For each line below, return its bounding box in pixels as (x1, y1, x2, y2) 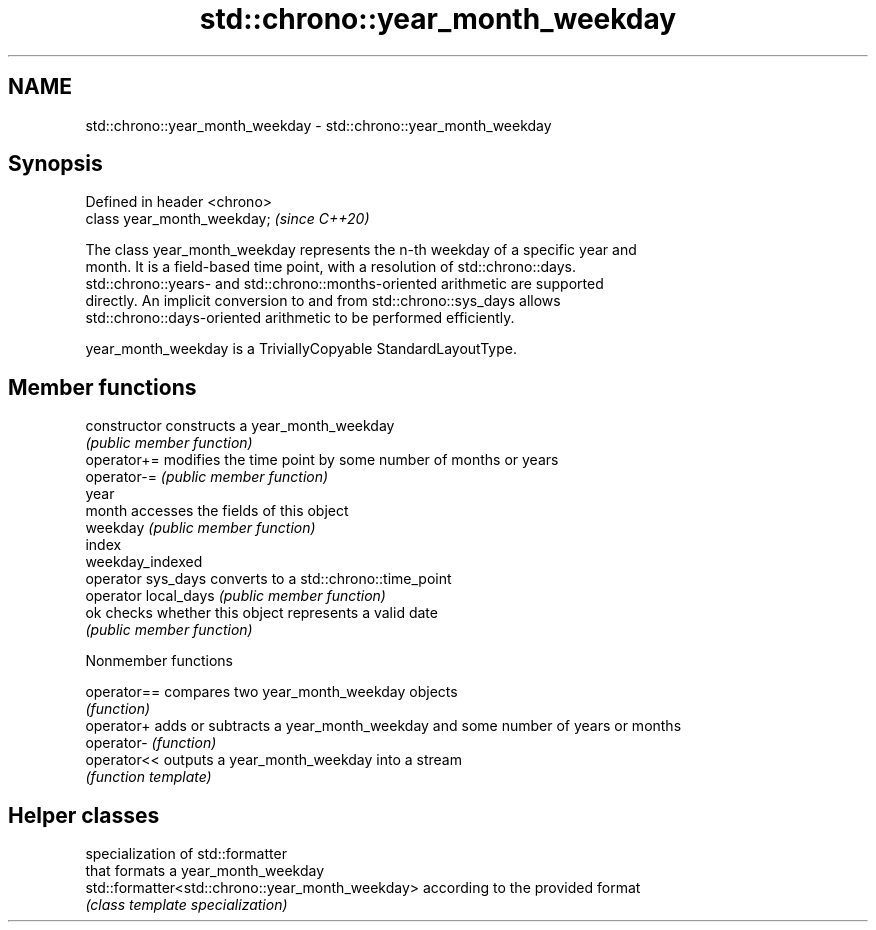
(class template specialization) (85, 896, 288, 914)
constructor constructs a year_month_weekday (85, 417, 395, 435)
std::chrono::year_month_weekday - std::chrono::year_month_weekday (85, 116, 552, 134)
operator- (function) (85, 734, 217, 752)
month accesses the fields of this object (85, 502, 349, 520)
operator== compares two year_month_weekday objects (85, 683, 458, 701)
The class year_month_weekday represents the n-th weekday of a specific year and (85, 241, 637, 259)
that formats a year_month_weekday (85, 862, 325, 880)
